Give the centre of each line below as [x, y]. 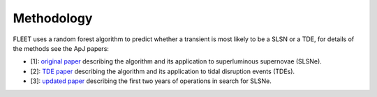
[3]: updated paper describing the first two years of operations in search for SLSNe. [151, 81]
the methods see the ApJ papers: [61, 48]
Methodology [53, 18]
